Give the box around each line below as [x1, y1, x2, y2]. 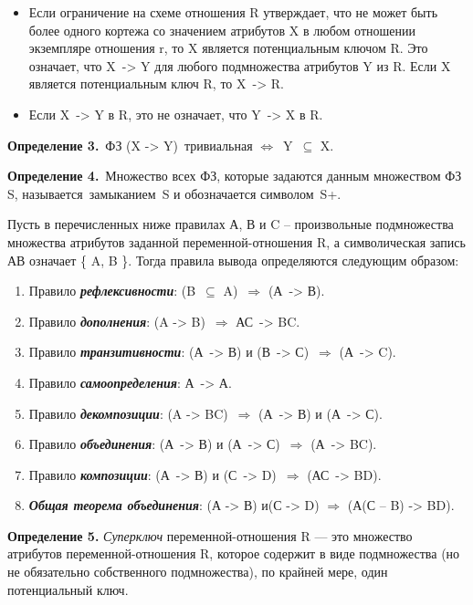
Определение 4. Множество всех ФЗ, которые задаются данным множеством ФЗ [7, 166, 462, 185]
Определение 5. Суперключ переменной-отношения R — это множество [7, 526, 413, 545]
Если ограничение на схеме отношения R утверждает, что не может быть [28, 3, 438, 21]
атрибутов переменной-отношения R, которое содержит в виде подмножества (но [7, 544, 460, 563]
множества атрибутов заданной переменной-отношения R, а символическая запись [7, 232, 466, 251]
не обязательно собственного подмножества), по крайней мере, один [7, 562, 388, 581]
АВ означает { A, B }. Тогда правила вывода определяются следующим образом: [7, 250, 459, 269]
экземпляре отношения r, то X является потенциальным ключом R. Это [28, 38, 428, 57]
